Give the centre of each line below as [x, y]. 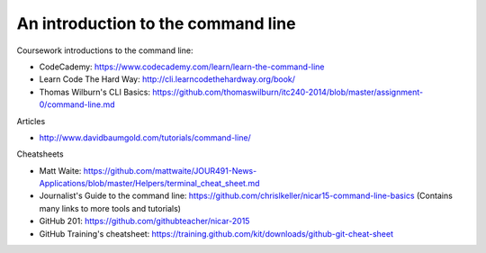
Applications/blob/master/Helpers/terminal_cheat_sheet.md [149, 184]
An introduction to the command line [156, 23]
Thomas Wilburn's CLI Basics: [94, 92]
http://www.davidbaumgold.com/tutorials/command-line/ [145, 137]
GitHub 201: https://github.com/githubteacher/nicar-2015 [144, 221]
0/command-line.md [77, 104]
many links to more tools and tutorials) [110, 208]
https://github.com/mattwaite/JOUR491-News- [170, 170]
